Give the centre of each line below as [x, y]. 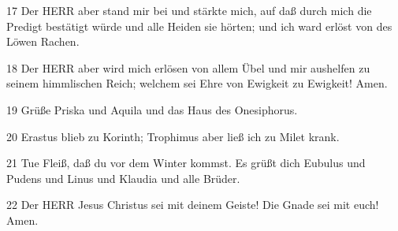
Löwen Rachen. [43, 41]
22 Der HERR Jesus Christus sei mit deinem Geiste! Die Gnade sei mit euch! [193, 205]
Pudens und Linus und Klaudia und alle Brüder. [123, 178]
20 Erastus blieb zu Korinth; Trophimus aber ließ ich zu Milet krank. [173, 136]
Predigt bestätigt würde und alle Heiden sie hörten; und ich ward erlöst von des [199, 26]
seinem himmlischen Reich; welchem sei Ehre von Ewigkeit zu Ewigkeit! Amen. [197, 83]
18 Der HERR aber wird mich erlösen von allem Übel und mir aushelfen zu [188, 67]
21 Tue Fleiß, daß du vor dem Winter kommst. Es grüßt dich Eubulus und [186, 163]
